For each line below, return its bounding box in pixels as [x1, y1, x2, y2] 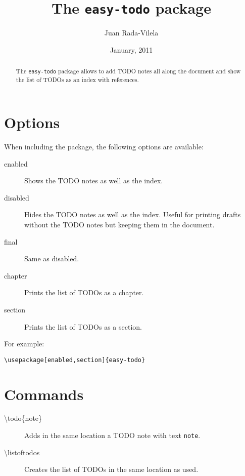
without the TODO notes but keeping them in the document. [24, 219, 215, 229]
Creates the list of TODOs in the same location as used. [24, 464, 199, 474]
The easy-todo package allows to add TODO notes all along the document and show [16, 67, 241, 75]
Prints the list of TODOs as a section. [24, 321, 142, 332]
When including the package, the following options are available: [4, 141, 204, 151]
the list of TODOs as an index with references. [16, 75, 139, 84]
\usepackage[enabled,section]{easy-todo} [4, 356, 145, 364]
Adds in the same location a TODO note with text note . [24, 430, 201, 441]
